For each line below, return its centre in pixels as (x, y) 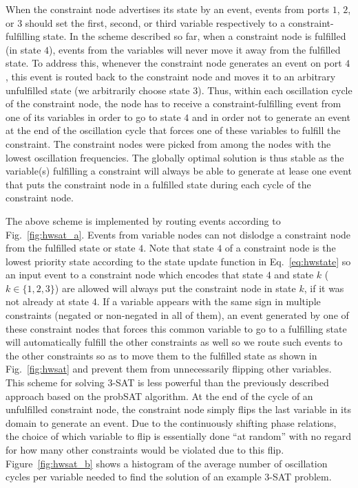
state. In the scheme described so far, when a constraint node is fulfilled (194, 36)
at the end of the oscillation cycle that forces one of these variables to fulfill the (173, 130)
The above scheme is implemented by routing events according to (143, 220)
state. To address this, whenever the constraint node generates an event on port (174, 63)
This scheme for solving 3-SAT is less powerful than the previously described (167, 382)
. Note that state (179, 248)
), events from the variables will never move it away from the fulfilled (195, 49)
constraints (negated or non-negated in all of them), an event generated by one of (177, 315)
